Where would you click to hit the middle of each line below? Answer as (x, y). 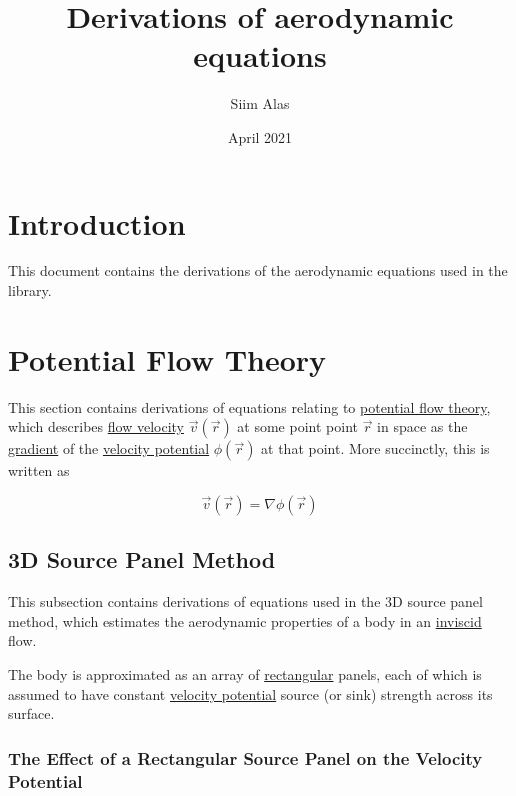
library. (30, 290)
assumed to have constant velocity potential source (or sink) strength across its (250, 693)
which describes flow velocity (96, 426)
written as (39, 470)
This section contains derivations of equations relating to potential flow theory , (249, 406)
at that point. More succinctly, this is (375, 448)
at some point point (297, 426)
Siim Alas (260, 103)
